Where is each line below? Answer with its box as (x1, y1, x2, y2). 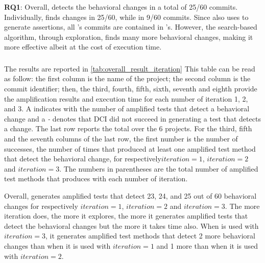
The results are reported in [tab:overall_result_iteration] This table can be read (4, 63, 255, 74)
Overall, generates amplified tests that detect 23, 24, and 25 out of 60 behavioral (4, 190, 257, 201)
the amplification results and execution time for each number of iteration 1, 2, (4, 93, 248, 104)
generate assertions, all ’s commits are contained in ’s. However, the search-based (4, 21, 257, 32)
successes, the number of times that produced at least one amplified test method (4, 143, 256, 154)
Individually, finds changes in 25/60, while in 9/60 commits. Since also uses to (4, 11, 249, 22)
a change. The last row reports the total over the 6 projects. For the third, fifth (4, 123, 252, 134)
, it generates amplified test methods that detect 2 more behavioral (45, 230, 255, 241)
